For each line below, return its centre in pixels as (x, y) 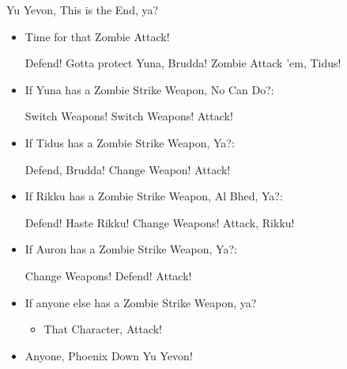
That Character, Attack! (103, 329)
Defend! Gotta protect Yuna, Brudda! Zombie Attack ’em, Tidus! (183, 63)
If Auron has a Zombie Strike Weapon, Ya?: (131, 249)
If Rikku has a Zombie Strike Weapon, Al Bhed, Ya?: (154, 196)
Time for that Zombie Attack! (97, 36)
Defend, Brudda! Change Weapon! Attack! (128, 169)
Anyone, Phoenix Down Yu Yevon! (109, 355)
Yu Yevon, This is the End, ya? (83, 10)
